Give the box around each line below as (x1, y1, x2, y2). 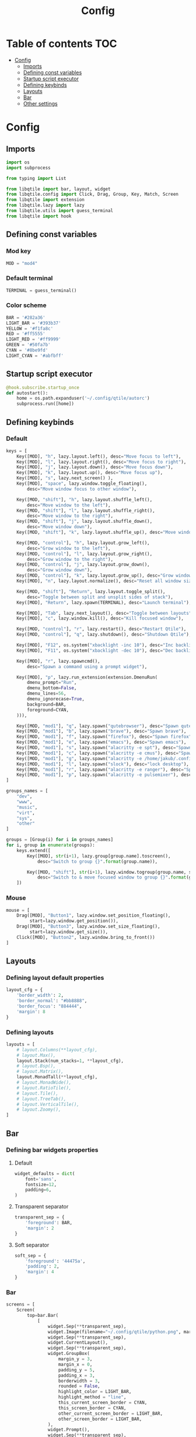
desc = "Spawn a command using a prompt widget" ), (27, 663, 148, 669)
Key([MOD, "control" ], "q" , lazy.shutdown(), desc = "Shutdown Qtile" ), (16, 632, 192, 638)
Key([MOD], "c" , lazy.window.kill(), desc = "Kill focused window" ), (16, 615, 184, 622)
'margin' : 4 (25, 1269, 54, 1275)
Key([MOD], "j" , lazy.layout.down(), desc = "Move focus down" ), (16, 464, 174, 470)
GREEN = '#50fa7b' (6, 342, 51, 348)
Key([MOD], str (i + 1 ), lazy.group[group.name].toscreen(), (27, 853, 171, 859)
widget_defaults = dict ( (14, 1170, 75, 1176)
